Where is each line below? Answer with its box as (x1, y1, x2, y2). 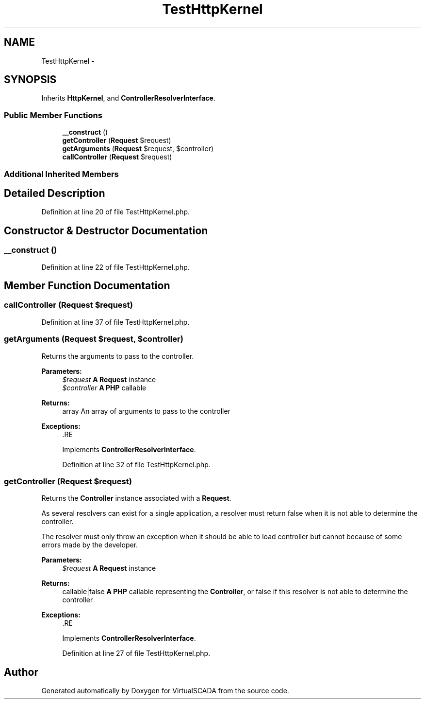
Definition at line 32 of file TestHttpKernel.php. (62, 460, 211, 469)
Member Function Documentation (4, 280, 170, 292)
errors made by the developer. (41, 541, 138, 549)
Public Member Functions (4, 110, 102, 120)
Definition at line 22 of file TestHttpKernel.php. (41, 263, 190, 271)
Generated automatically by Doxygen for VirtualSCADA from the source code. (41, 686, 289, 695)
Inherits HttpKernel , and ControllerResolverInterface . (41, 94, 215, 103)
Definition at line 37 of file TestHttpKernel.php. (41, 317, 190, 326)
